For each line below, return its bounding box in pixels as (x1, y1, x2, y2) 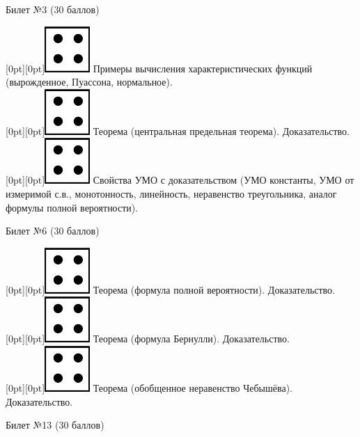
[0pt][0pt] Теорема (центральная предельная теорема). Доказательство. (6, 123, 350, 138)
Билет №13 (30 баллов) (6, 418, 104, 432)
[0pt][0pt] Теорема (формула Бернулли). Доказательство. (6, 331, 290, 346)
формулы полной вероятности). (6, 200, 139, 214)
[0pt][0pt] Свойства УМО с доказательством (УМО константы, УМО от (6, 173, 354, 187)
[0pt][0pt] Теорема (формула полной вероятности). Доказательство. (6, 282, 336, 296)
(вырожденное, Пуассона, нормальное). (6, 74, 173, 89)
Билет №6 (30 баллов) (6, 223, 100, 238)
